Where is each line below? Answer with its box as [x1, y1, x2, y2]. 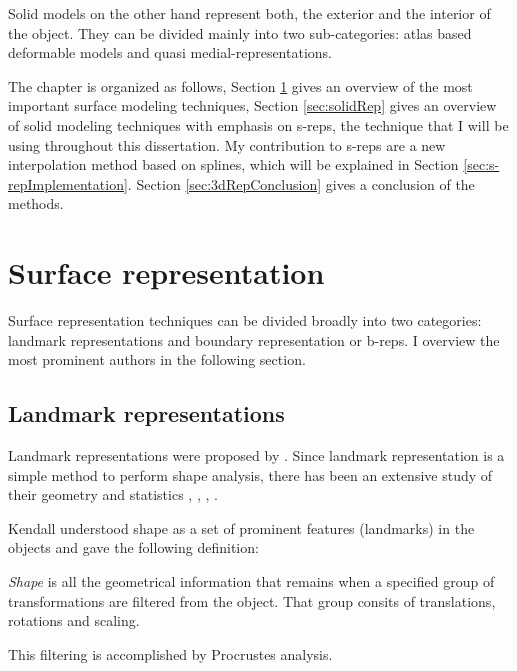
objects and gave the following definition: [8, 537, 259, 558]
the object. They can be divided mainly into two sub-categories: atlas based [8, 22, 472, 43]
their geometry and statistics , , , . [8, 484, 218, 505]
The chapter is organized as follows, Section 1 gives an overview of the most [8, 75, 473, 96]
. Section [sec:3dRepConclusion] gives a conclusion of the [127, 173, 475, 194]
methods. [8, 193, 64, 214]
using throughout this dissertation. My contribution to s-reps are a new [8, 134, 446, 155]
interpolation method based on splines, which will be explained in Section [8, 154, 459, 175]
